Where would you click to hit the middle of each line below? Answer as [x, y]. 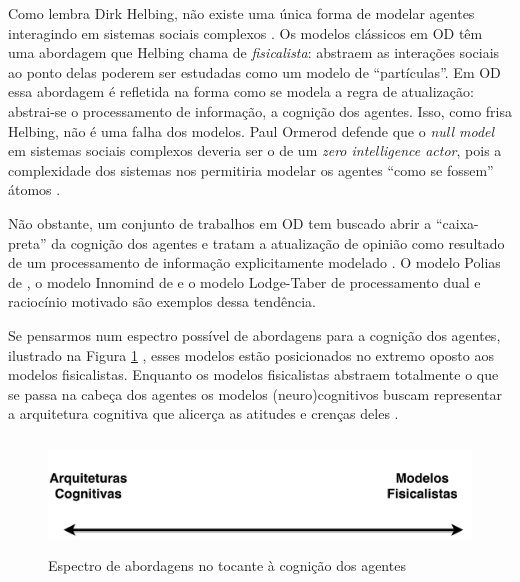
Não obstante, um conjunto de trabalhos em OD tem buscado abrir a [220, 222]
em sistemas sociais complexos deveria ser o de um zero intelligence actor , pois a [255, 150]
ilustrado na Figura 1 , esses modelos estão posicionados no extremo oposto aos [251, 354]
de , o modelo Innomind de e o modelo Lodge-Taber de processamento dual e [244, 281]
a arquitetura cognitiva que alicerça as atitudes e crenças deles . [203, 413]
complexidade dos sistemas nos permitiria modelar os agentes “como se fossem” [251, 169]
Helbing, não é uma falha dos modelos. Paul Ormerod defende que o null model [251, 130]
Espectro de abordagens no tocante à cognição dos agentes [227, 564]
